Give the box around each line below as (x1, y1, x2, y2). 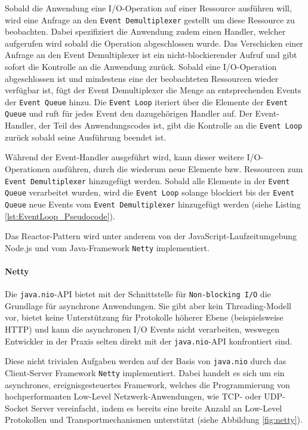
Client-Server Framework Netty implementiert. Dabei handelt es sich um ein (5, 366, 285, 379)
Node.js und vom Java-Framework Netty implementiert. (5, 241, 210, 254)
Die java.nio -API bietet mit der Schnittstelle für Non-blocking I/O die (5, 288, 271, 300)
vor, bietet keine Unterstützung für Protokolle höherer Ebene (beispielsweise (5, 311, 284, 324)
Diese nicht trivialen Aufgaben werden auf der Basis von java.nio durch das (5, 355, 287, 367)
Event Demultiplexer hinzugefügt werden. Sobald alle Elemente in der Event (5, 174, 290, 187)
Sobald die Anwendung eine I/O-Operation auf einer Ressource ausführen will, (5, 2, 292, 14)
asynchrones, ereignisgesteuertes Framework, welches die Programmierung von (5, 378, 290, 391)
